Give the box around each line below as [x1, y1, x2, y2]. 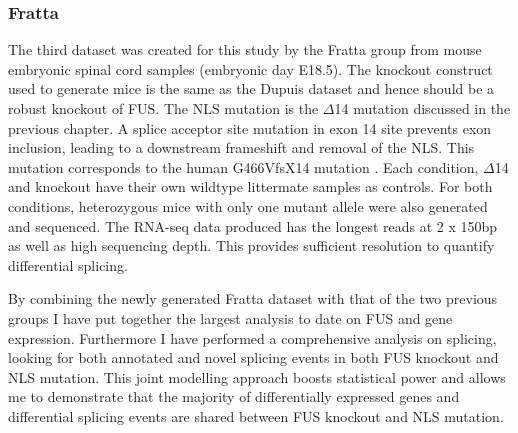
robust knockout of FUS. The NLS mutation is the [8, 98, 319, 118]
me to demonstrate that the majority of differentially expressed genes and [8, 386, 460, 407]
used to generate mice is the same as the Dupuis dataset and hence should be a [8, 78, 495, 99]
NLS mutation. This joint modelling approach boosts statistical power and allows [8, 366, 506, 387]
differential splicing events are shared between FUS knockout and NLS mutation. [8, 405, 504, 426]
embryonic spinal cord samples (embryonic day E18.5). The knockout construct [8, 58, 493, 79]
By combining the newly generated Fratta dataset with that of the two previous [8, 288, 498, 309]
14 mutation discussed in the [334, 98, 511, 118]
